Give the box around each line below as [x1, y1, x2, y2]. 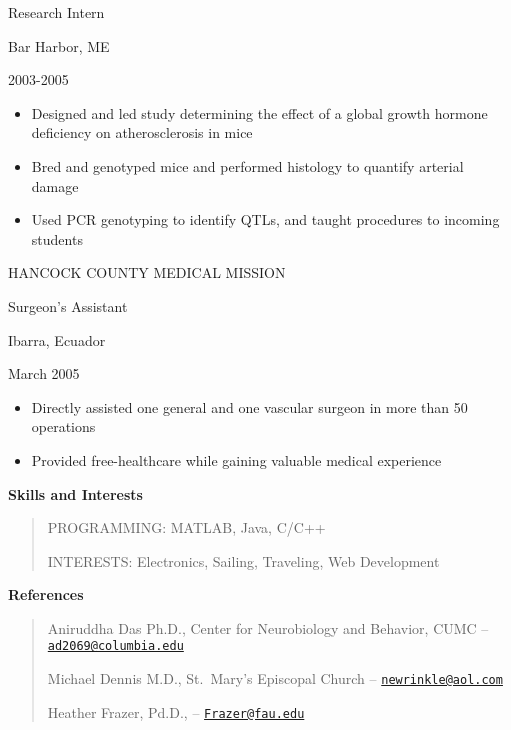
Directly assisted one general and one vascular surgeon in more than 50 [31, 396, 468, 417]
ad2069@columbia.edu [47, 639, 184, 654]
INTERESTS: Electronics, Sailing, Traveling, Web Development [47, 550, 440, 571]
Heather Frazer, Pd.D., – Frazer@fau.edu [47, 701, 305, 722]
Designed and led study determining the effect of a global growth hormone [31, 102, 488, 123]
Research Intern [8, 2, 105, 22]
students [31, 228, 83, 249]
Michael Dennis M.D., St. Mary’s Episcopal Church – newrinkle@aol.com [47, 668, 503, 689]
